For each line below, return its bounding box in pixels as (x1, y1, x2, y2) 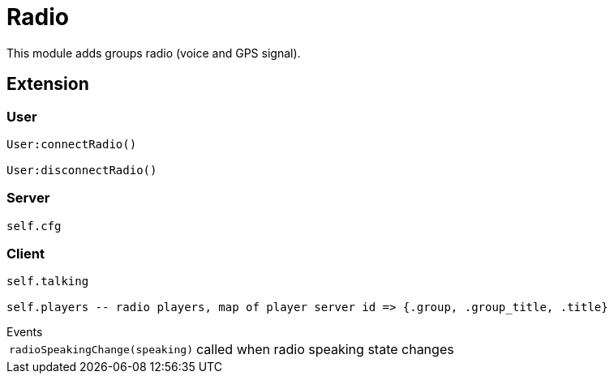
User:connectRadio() (6, 137, 137, 151)
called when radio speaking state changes (195, 341, 454, 358)
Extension (6, 74, 89, 95)
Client (6, 246, 45, 263)
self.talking (6, 275, 89, 288)
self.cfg (6, 219, 62, 233)
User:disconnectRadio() (6, 163, 157, 177)
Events (6, 325, 43, 339)
